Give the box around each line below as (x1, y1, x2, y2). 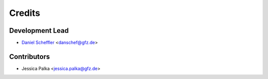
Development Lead (9, 26, 69, 35)
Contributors (9, 52, 50, 61)
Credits (9, 7, 41, 18)
